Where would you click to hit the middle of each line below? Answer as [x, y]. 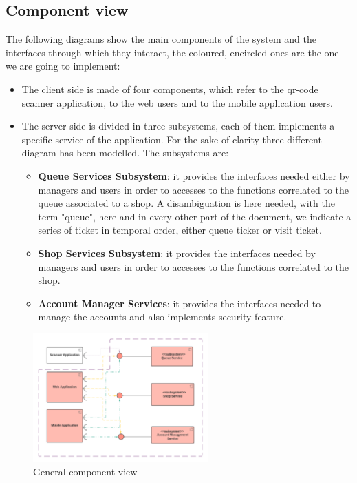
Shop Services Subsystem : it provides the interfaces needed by [177, 253]
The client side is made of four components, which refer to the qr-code [170, 89]
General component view [85, 471]
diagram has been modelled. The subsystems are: [125, 153]
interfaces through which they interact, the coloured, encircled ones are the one [172, 52]
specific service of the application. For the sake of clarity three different [172, 139]
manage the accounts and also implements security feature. [162, 317]
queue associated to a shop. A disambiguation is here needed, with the [186, 203]
